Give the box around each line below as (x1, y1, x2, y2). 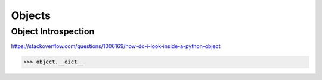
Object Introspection (11, 26, 95, 37)
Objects (11, 9, 51, 22)
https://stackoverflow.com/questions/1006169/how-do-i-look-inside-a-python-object (11, 43, 221, 50)
